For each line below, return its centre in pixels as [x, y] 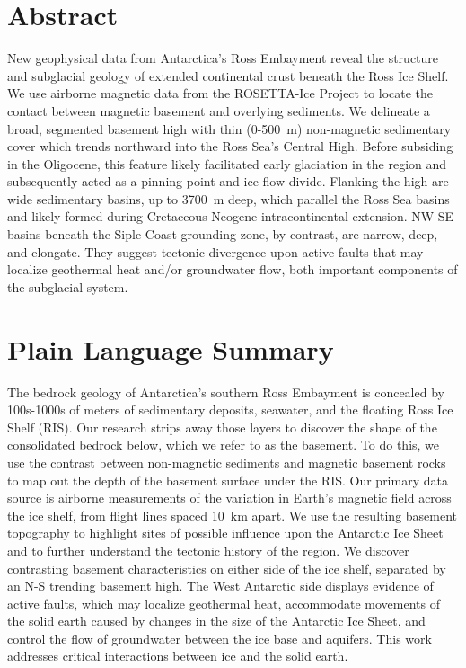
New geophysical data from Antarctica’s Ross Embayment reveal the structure [223, 58]
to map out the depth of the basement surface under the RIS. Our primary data [228, 480]
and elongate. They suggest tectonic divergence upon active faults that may [215, 251]
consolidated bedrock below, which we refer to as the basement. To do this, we [224, 445]
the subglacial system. [68, 286]
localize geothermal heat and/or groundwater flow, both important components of [233, 269]
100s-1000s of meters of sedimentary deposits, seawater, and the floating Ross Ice [230, 410]
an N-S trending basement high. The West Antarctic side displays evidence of [220, 586]
